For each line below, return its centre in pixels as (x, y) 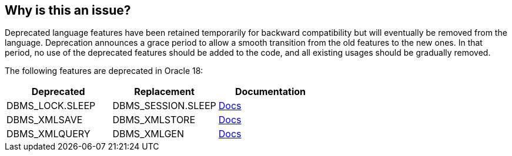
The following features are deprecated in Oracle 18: (104, 71)
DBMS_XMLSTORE (154, 120)
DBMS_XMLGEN (148, 134)
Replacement (164, 92)
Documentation (270, 92)
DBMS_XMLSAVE (45, 120)
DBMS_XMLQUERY (48, 134)
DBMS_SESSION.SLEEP (164, 106)
